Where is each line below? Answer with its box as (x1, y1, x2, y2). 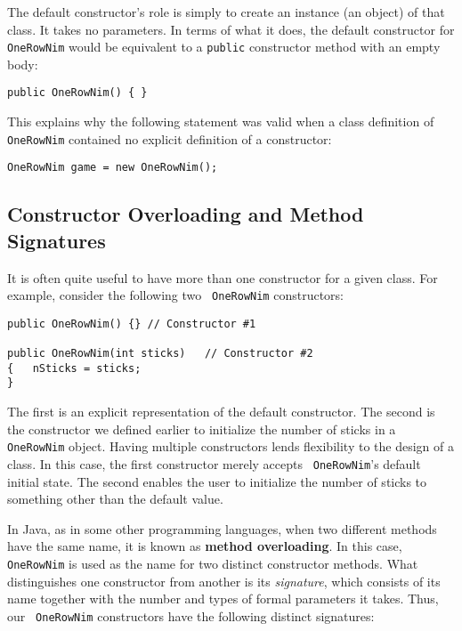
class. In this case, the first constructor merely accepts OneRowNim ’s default (7, 454, 421, 473)
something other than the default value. (7, 489, 223, 508)
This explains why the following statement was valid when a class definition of (7, 112, 434, 131)
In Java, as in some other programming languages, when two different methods (7, 519, 437, 538)
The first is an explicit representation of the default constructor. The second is (7, 402, 435, 421)
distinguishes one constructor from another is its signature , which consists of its (7, 571, 441, 590)
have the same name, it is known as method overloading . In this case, (7, 537, 402, 555)
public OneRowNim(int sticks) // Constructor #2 (7, 347, 313, 360)
